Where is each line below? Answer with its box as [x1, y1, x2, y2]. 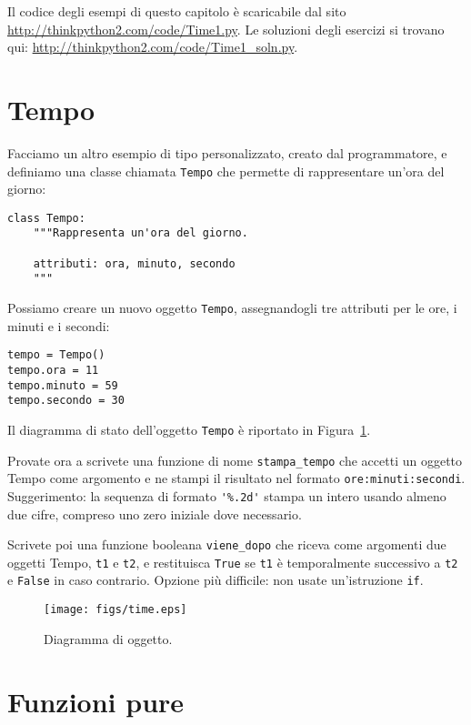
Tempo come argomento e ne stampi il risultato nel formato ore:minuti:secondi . [7, 468, 466, 488]
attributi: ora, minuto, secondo [33, 257, 235, 270]
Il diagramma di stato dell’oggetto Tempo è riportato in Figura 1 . [7, 419, 371, 438]
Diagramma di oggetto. [44, 629, 173, 648]
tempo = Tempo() [7, 348, 105, 362]
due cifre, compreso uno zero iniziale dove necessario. [7, 504, 302, 523]
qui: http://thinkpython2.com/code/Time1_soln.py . [7, 37, 298, 56]
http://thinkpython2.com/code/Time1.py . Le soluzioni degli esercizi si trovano [7, 19, 445, 38]
